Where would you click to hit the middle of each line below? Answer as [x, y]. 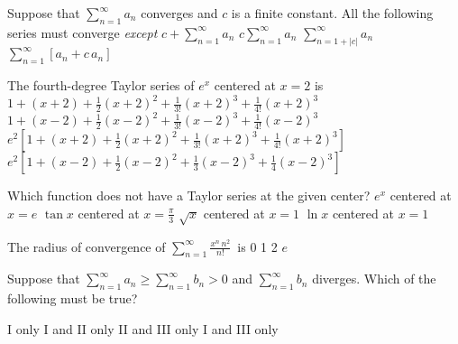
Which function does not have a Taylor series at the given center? [189, 195]
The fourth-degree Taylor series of [101, 84]
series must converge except [82, 32]
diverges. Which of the [374, 279]
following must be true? [73, 298]
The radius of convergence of [87, 246]
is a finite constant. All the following [332, 13]
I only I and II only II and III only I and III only [143, 328]
